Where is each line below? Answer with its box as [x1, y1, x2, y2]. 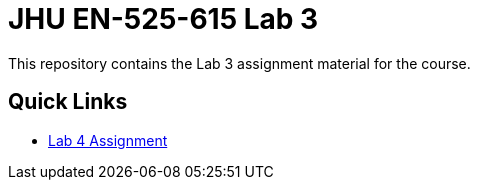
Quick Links [8, 89, 128, 115]
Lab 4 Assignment [48, 131, 168, 149]
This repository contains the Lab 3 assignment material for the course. [8, 54, 471, 72]
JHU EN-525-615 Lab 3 [8, 2, 319, 36]
